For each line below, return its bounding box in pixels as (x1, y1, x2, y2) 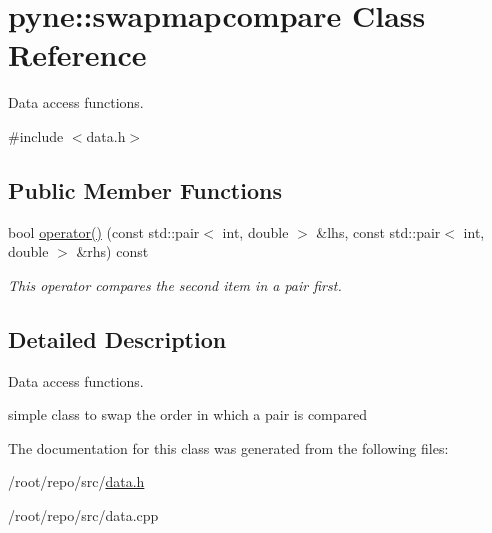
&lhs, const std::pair (316, 221, 441, 242)
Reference (8, 34, 147, 75)
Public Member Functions (8, 174, 282, 205)
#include (8, 125, 64, 146)
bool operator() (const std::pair (8, 221, 200, 242)
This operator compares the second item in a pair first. (8, 274, 342, 295)
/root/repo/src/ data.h (8, 471, 145, 492)
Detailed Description (8, 323, 227, 354)
